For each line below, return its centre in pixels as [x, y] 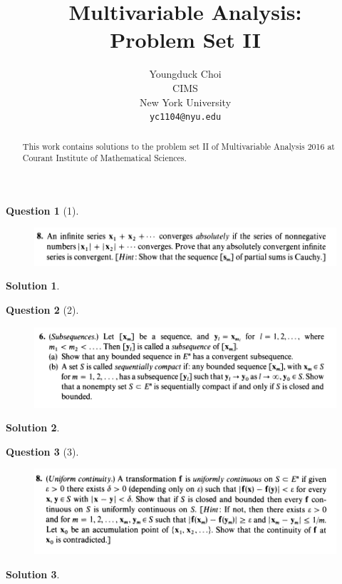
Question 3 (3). [42, 451]
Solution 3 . [33, 574]
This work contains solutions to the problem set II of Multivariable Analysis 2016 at [178, 146]
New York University [185, 102]
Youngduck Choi [185, 74]
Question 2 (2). [42, 309]
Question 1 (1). [42, 210]
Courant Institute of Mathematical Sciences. [104, 158]
